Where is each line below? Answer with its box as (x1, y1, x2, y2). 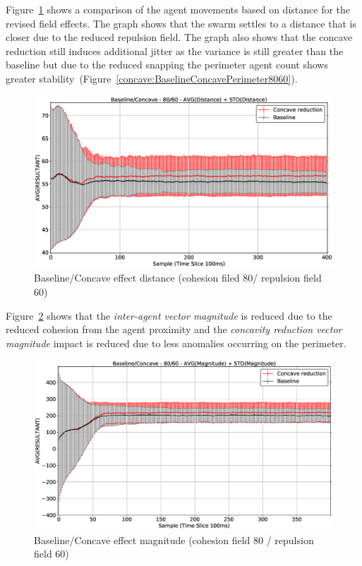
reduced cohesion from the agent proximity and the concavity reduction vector (6, 322, 342, 337)
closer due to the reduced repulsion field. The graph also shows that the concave (6, 30, 353, 44)
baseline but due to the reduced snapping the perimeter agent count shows (6, 57, 328, 72)
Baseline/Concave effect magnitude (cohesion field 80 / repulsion (34, 532, 314, 547)
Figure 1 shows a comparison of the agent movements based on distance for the (6, 2, 351, 16)
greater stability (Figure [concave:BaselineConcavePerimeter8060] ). (6, 71, 298, 85)
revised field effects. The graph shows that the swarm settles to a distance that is (6, 16, 356, 30)
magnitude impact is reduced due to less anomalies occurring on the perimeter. (6, 335, 346, 350)
